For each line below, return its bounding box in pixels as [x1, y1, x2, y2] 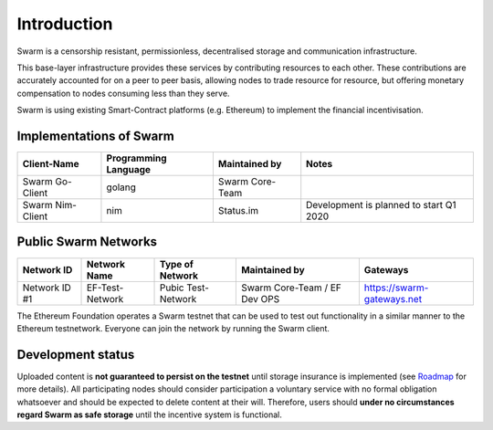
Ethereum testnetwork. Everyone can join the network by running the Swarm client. [16, 322, 330, 333]
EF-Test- [86, 281, 124, 294]
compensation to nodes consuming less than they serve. [16, 88, 230, 99]
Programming [106, 152, 168, 164]
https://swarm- [363, 281, 429, 294]
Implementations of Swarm [16, 128, 175, 143]
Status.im [217, 205, 259, 217]
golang [106, 181, 137, 194]
